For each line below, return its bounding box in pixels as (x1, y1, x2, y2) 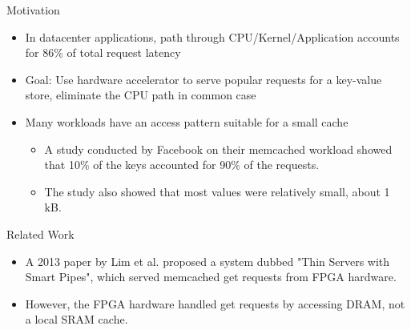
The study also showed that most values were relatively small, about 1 (44, 183, 390, 199)
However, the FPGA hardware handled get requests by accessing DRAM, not (25, 295, 405, 312)
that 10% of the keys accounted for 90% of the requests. (44, 156, 320, 173)
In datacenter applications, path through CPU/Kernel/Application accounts (25, 28, 400, 45)
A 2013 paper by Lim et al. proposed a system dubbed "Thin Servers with (25, 252, 390, 269)
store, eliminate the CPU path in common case (25, 87, 256, 103)
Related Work (6, 225, 75, 242)
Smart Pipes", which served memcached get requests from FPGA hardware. (25, 268, 397, 285)
